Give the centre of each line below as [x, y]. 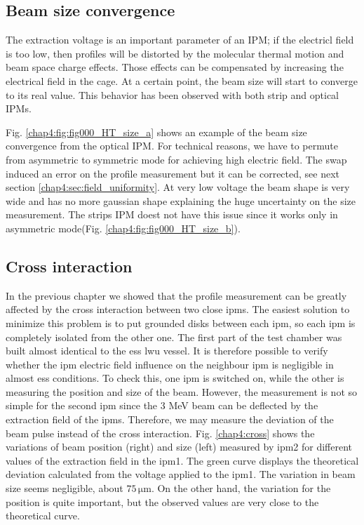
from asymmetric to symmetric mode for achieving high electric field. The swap [176, 159]
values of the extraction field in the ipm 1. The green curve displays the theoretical [182, 460]
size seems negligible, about [65, 488]
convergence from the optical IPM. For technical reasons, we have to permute [172, 146]
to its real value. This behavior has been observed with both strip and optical [173, 94]
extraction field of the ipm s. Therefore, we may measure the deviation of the [170, 419]
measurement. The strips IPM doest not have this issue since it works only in [172, 214]
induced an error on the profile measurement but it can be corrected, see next [173, 173]
